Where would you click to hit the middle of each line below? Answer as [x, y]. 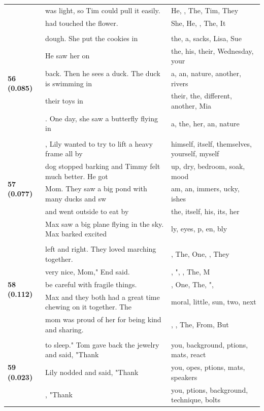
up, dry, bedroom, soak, [208, 166]
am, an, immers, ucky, [205, 189]
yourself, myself [195, 153]
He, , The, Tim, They [205, 10]
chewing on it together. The [89, 307]
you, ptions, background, [210, 389]
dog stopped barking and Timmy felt [103, 166]
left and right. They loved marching [101, 249]
